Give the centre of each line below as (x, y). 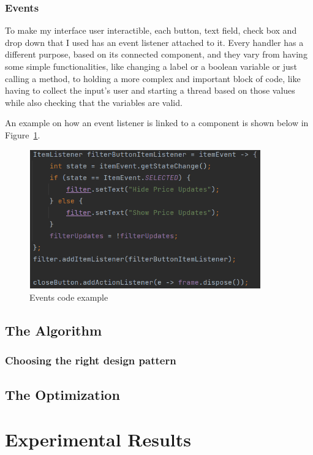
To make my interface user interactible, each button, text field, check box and (151, 30)
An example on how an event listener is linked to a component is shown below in (157, 123)
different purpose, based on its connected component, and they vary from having (156, 54)
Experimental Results (98, 439)
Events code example (69, 297)
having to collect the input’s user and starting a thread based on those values (150, 90)
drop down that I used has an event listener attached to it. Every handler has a (154, 42)
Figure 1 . (23, 134)
